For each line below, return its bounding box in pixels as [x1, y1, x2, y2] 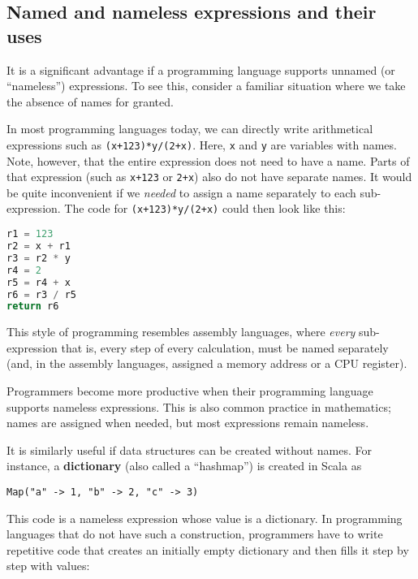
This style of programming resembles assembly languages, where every [6, 323, 356, 340]
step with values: [6, 557, 90, 574]
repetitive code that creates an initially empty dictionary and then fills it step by [6, 541, 409, 558]
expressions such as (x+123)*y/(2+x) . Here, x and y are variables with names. [6, 136, 397, 153]
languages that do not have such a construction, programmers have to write [6, 525, 383, 542]
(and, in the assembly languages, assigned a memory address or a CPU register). [6, 355, 407, 372]
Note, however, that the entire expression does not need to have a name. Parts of [6, 152, 410, 169]
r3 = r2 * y [6, 252, 71, 264]
